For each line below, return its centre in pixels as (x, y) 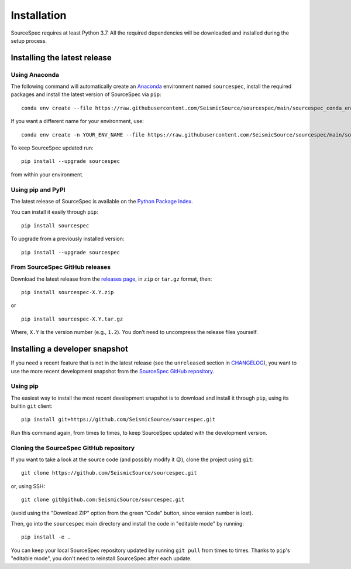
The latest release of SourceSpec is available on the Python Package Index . (102, 201)
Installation (39, 15)
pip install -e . (46, 537)
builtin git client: (32, 406)
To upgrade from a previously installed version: (68, 239)
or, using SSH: (28, 486)
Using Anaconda (35, 74)
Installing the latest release (61, 58)
